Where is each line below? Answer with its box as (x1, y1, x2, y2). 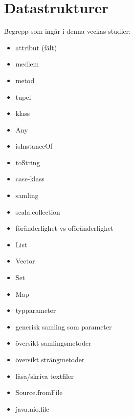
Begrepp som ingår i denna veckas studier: (4, 26, 131, 36)
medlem (15, 59, 39, 69)
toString (15, 157, 40, 167)
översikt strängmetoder (15, 354, 85, 364)
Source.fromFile (15, 387, 63, 397)
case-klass (15, 174, 45, 184)
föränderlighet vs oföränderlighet (15, 223, 113, 233)
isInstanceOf (15, 141, 53, 151)
